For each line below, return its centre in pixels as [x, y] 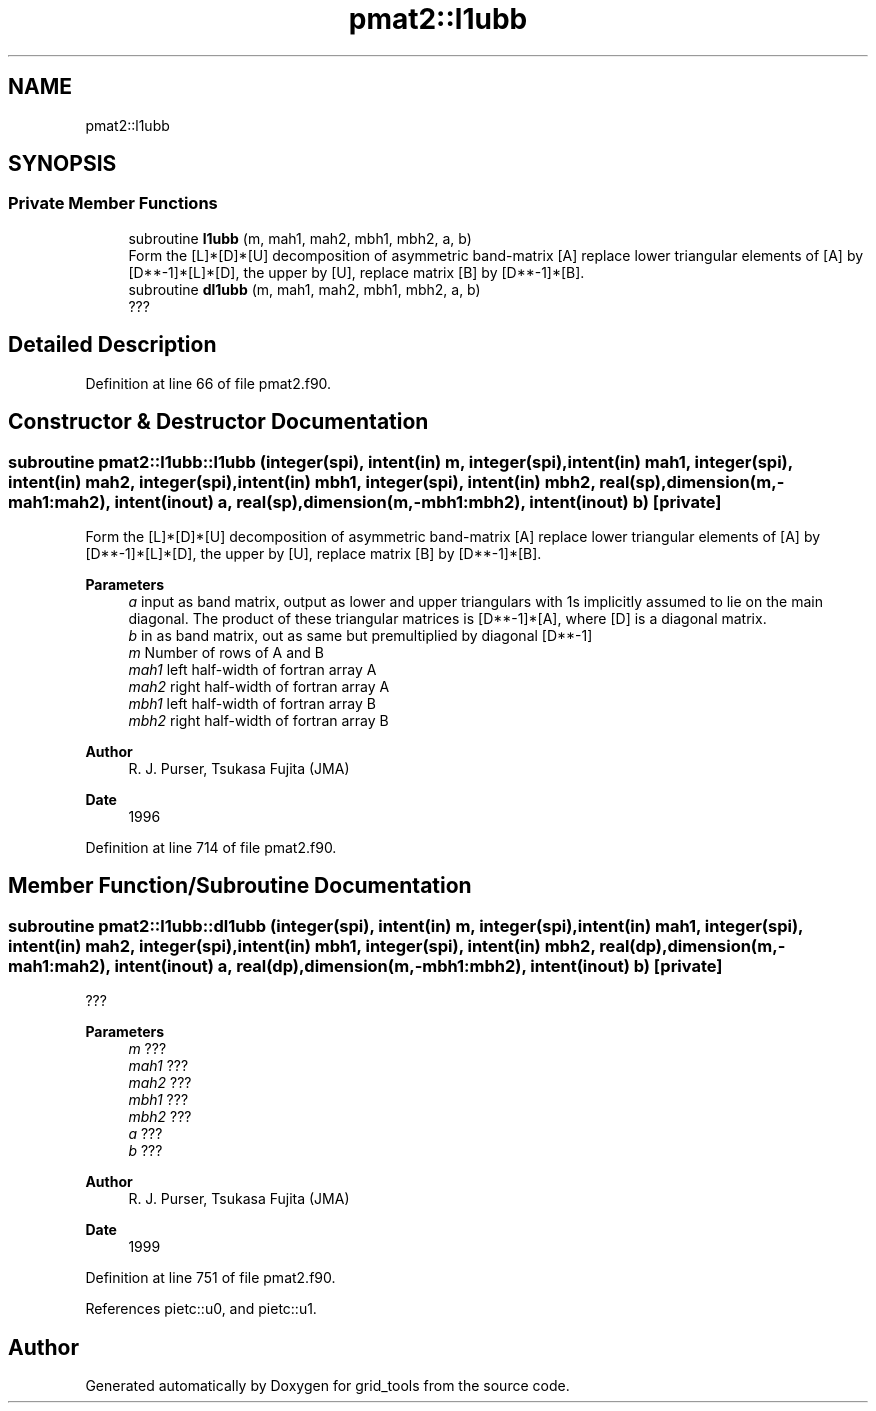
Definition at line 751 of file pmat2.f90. [210, 1278]
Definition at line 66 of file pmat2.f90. [208, 383]
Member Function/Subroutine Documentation [240, 886]
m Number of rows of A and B [226, 652]
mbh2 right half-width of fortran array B [258, 720]
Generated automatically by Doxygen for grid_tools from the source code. [327, 1385]
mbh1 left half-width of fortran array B [252, 703]
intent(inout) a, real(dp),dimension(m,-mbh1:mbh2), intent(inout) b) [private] [418, 965]
